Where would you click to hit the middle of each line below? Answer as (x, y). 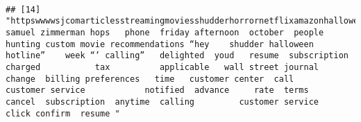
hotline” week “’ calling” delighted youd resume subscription (177, 56)
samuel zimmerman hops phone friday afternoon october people (165, 32)
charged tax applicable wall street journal (162, 67)
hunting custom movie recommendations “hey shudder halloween (160, 44)
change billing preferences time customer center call (150, 79)
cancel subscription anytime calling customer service (162, 102)
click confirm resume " (63, 113)
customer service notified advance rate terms (157, 90)
